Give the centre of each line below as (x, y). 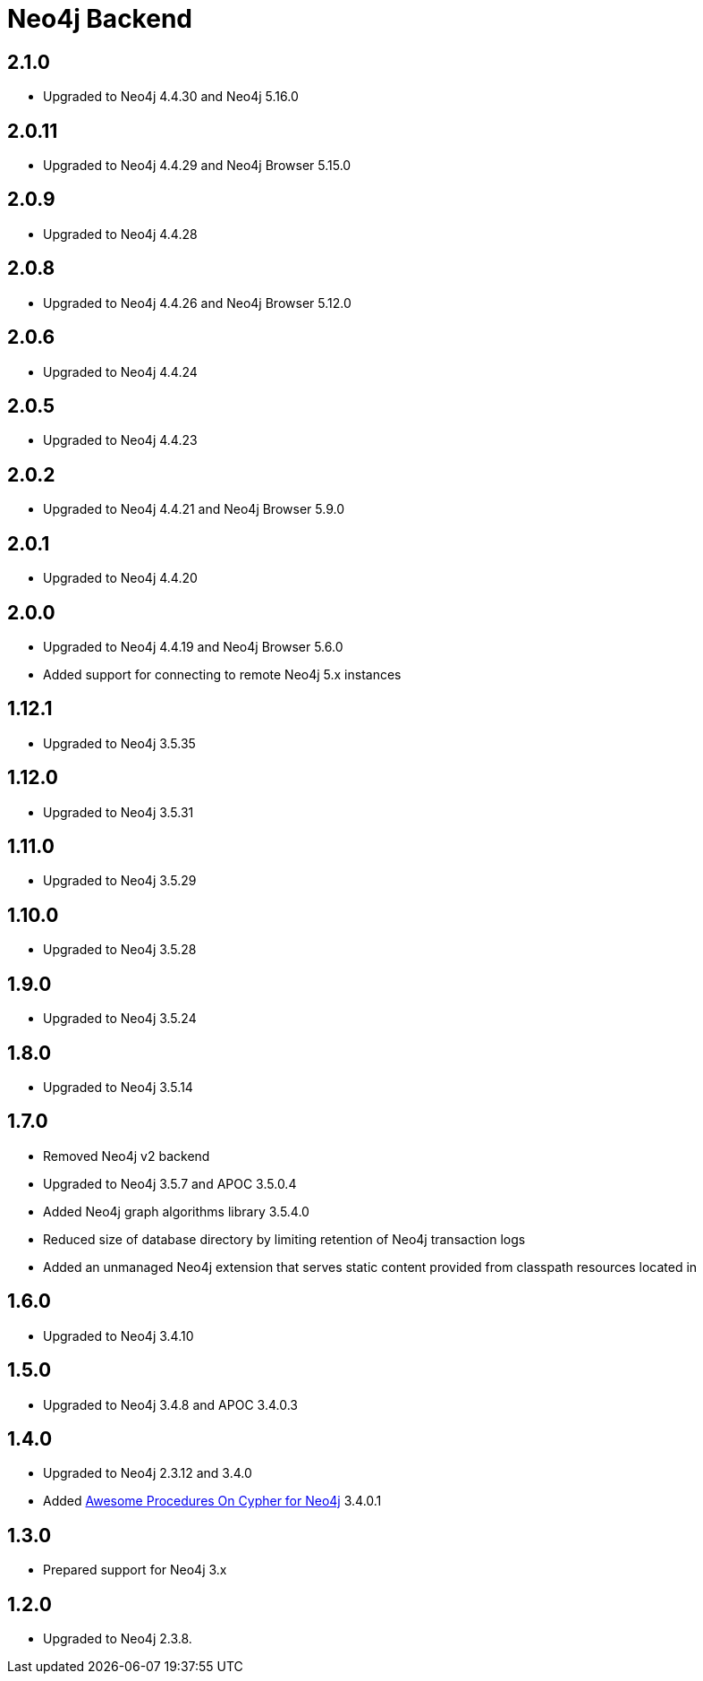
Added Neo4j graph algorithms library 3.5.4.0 (176, 1211)
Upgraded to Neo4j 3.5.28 (120, 950)
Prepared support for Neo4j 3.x (135, 1570)
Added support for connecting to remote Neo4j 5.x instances (222, 674)
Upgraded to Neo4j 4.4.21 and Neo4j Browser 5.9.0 (194, 509)
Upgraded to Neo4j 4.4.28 (120, 234)
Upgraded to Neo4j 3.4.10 (119, 1335)
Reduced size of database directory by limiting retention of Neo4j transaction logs (284, 1239)
